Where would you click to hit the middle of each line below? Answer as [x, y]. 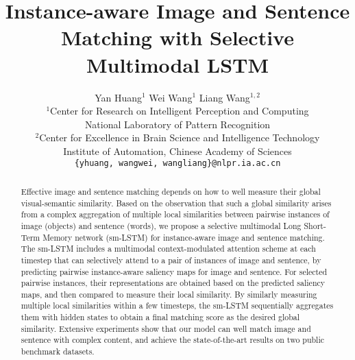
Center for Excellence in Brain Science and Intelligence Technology [180, 137]
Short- [315, 225]
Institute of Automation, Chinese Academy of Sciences [177, 151]
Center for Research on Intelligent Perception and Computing [180, 111]
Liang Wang [224, 97]
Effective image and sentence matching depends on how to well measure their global [171, 191]
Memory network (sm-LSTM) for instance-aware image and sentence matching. [184, 237]
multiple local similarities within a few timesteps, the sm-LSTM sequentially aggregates [177, 305]
